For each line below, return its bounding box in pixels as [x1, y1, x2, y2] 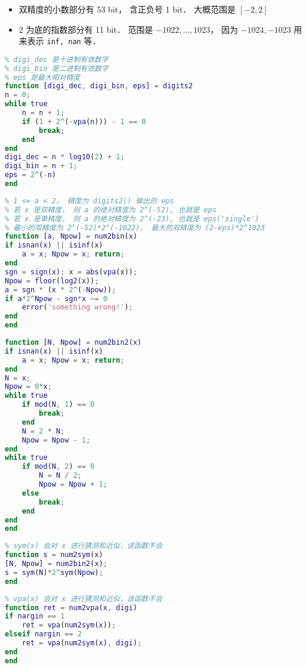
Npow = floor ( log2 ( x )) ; [5, 276, 99, 285]
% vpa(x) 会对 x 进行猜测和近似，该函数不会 [5, 594, 163, 603]
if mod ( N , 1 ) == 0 [21, 400, 95, 409]
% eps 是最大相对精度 [5, 73, 81, 82]
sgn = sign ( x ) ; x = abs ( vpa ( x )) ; [5, 267, 138, 276]
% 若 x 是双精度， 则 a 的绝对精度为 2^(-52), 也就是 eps [5, 205, 217, 214]
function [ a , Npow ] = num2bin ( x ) [5, 232, 138, 241]
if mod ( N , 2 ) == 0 [21, 462, 95, 471]
